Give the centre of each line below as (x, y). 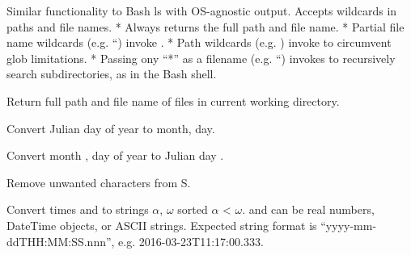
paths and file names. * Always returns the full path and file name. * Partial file (205, 26)
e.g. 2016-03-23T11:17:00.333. (191, 241)
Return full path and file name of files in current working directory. (173, 100)
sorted (193, 209)
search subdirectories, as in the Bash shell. (112, 74)
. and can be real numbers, (308, 209)
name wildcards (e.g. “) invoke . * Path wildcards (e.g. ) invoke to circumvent (199, 42)
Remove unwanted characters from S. (99, 182)
